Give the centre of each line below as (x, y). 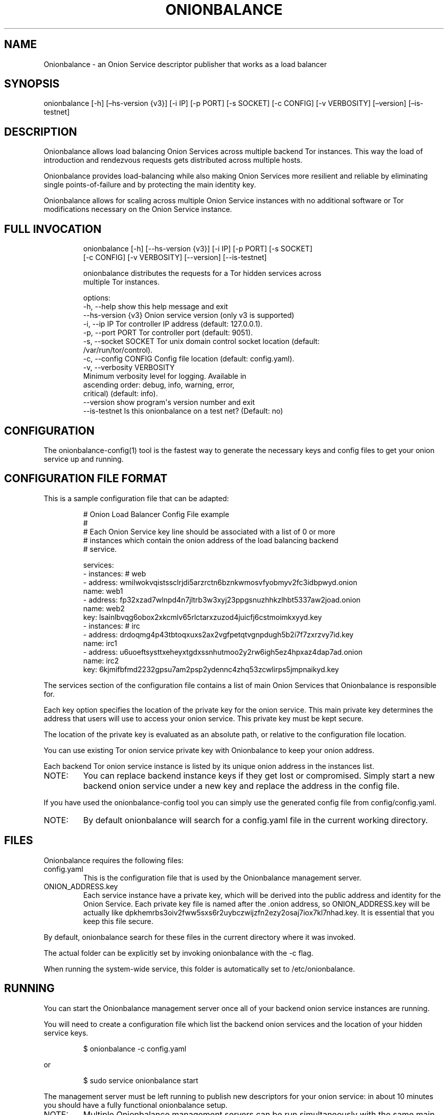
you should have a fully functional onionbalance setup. (136, 1105)
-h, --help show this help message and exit (155, 307)
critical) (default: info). (120, 394)
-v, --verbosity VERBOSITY (129, 368)
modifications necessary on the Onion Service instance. (138, 209)
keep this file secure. (118, 921)
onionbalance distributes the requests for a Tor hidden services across (202, 273)
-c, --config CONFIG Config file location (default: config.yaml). (189, 359)
